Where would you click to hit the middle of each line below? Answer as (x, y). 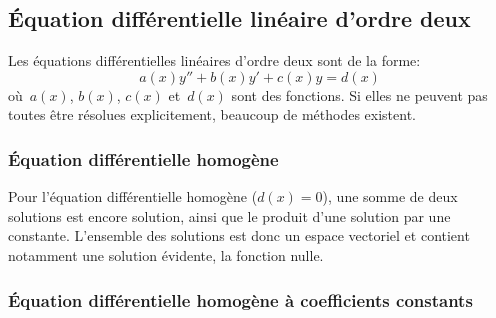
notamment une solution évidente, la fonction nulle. (166, 254)
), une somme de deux (390, 196)
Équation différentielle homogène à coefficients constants (240, 299)
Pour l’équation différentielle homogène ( (133, 196)
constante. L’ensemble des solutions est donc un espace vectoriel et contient (239, 235)
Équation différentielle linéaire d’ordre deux (239, 18)
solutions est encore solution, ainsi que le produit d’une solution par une (229, 215)
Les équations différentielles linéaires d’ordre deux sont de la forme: (214, 60)
